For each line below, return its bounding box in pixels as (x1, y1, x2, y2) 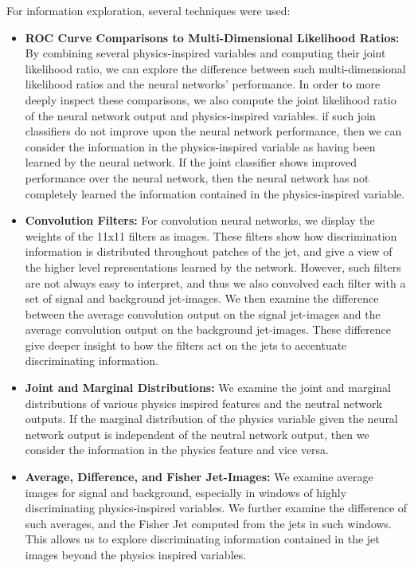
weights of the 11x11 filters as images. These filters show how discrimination (25, 227, 397, 244)
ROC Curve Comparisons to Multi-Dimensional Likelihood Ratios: (25, 29, 400, 45)
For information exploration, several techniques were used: (6, 2, 291, 18)
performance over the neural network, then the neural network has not (25, 169, 369, 186)
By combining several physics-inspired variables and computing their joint (25, 45, 386, 61)
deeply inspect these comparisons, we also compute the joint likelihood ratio (25, 91, 396, 108)
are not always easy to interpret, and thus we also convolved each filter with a (25, 274, 406, 291)
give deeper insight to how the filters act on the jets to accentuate (25, 336, 347, 353)
